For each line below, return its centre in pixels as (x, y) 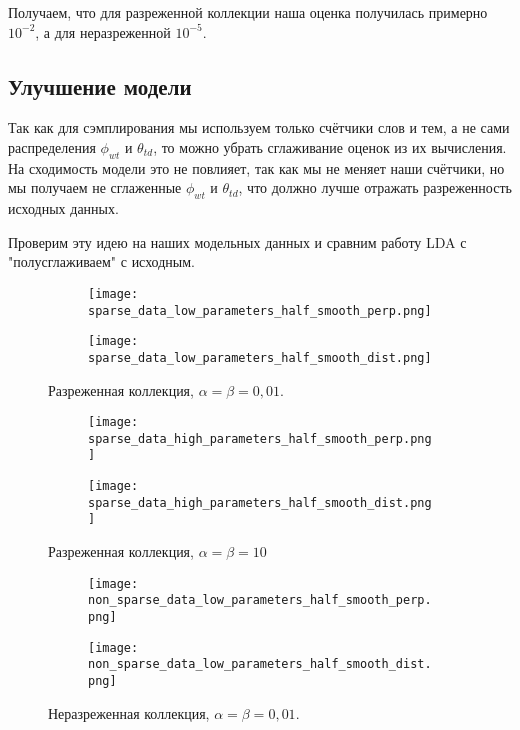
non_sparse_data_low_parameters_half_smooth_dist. (260, 664)
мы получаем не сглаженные (95, 187)
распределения (52, 146)
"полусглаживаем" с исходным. (101, 261)
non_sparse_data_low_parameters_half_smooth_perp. (260, 600)
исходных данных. (63, 208)
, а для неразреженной (103, 31)
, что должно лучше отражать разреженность (375, 187)
